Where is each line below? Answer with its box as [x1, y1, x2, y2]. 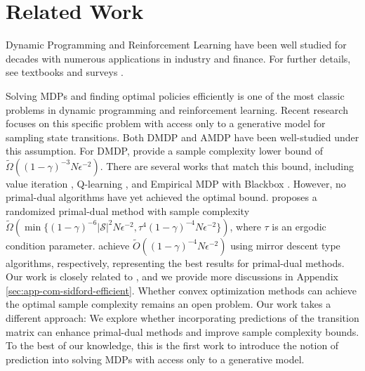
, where [230, 219, 261, 233]
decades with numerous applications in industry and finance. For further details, [6, 51, 351, 65]
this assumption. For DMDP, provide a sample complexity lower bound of [6, 143, 323, 158]
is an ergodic [272, 219, 326, 233]
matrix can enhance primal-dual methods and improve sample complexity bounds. [6, 324, 359, 339]
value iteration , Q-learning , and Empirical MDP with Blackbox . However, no [6, 176, 346, 190]
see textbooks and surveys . [6, 65, 124, 79]
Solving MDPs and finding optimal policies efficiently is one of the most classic [6, 88, 345, 103]
